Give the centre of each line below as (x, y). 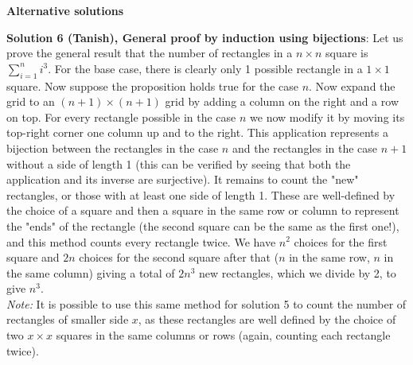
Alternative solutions (65, 10)
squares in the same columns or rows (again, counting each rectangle (223, 335)
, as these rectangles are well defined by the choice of (267, 319)
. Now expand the (352, 85)
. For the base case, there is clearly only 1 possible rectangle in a (205, 68)
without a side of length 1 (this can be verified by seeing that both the (179, 163)
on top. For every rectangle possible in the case (121, 116)
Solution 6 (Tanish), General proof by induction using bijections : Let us (205, 37)
